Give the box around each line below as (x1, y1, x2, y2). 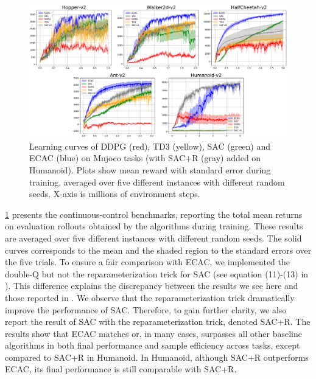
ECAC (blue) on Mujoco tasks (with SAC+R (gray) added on (29, 151, 261, 164)
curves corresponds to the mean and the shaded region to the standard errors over (5, 243, 312, 256)
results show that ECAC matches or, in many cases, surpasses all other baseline (5, 327, 303, 339)
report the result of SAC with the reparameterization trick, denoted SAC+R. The (5, 315, 311, 328)
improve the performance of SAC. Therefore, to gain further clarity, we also (5, 303, 287, 316)
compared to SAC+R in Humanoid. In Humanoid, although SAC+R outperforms (5, 350, 309, 363)
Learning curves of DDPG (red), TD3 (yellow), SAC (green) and (29, 139, 271, 152)
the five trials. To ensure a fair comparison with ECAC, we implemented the (5, 256, 290, 268)
